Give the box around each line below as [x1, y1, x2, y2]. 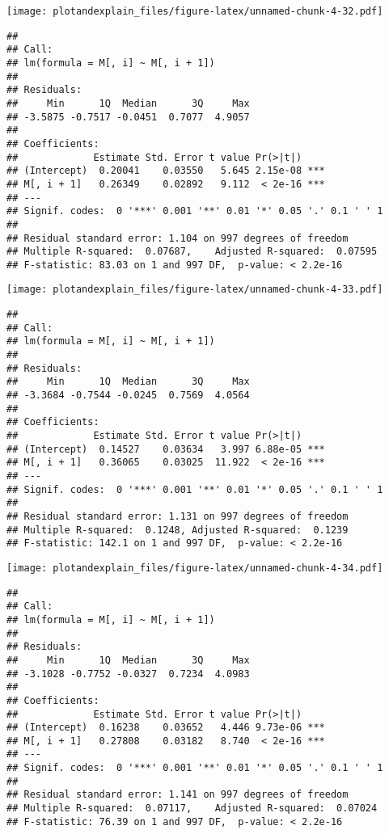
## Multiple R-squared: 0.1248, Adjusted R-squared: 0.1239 [6, 524, 349, 536]
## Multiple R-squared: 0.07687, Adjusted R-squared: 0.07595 [6, 246, 378, 258]
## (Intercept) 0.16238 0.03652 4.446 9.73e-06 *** [6, 722, 325, 734]
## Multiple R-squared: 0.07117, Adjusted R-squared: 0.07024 [6, 802, 378, 815]
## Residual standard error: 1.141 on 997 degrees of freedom [6, 789, 349, 801]
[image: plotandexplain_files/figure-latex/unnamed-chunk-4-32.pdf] [6, 6, 383, 17]
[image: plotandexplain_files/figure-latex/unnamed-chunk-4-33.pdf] [6, 284, 383, 296]
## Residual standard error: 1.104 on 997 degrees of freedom [6, 232, 349, 244]
